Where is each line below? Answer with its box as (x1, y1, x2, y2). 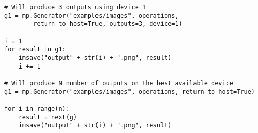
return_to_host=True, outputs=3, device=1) (33, 20, 182, 28)
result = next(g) (18, 113, 77, 121)
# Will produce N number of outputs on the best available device (4, 79, 234, 87)
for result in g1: (4, 46, 66, 53)
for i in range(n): (4, 105, 70, 112)
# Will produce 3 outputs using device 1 (4, 4, 146, 11)
